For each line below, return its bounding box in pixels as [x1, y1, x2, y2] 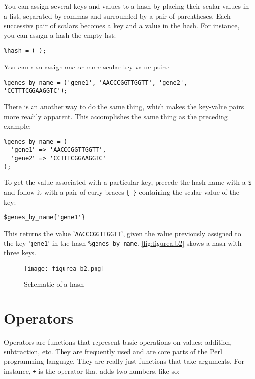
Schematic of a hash [24, 279, 84, 289]
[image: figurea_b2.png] [24, 265, 105, 272]
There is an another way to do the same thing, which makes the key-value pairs [4, 101, 244, 111]
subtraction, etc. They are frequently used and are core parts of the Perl [4, 346, 222, 356]
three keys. [4, 247, 36, 258]
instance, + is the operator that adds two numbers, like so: [4, 365, 180, 376]
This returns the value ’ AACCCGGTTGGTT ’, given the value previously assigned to [4, 228, 241, 238]
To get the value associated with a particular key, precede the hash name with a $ [4, 177, 252, 187]
